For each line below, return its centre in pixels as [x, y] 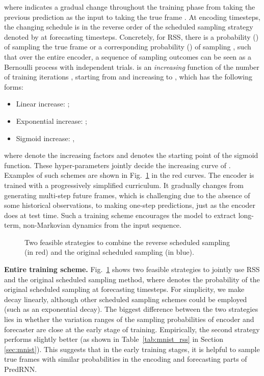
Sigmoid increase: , [45, 138]
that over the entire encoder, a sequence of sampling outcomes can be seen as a [128, 56]
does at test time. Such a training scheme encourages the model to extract [120, 215]
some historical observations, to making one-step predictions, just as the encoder [130, 205]
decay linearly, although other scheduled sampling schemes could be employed [126, 299]
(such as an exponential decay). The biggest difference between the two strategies [131, 309]
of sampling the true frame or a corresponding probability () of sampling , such [128, 47]
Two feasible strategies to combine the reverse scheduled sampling [127, 242]
